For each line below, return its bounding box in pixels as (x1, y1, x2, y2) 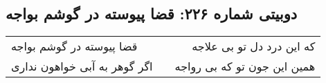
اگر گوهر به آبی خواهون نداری (11, 58, 153, 75)
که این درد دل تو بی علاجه (192, 38, 316, 55)
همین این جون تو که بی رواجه (174, 58, 316, 75)
